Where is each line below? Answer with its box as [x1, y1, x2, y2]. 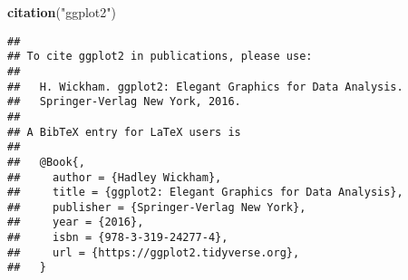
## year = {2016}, [7, 216, 144, 229]
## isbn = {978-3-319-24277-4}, [7, 231, 228, 245]
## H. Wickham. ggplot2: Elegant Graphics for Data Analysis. [7, 80, 403, 93]
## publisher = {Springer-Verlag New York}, [7, 200, 306, 214]
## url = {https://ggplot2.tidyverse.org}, [7, 246, 300, 259]
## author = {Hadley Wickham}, [7, 170, 222, 184]
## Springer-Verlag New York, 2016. [7, 95, 241, 109]
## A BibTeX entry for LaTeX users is [7, 125, 241, 139]
